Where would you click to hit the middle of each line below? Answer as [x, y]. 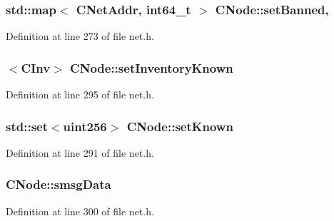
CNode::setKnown [180, 126]
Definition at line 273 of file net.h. [80, 36]
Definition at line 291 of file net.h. [80, 152]
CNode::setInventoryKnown [152, 67]
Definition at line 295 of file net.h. [80, 94]
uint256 [85, 126]
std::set [27, 126]
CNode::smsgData [59, 184]
